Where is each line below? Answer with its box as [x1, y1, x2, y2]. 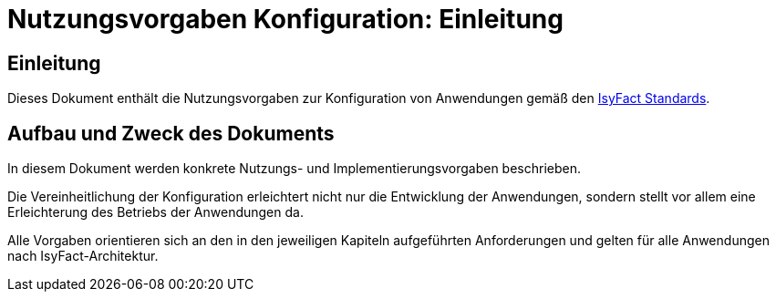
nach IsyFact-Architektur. [7, 248, 159, 264]
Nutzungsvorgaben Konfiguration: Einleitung [7, 4, 564, 35]
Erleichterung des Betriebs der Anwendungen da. [7, 204, 304, 221]
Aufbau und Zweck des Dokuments [7, 121, 335, 145]
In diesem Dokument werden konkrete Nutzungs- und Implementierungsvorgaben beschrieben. [7, 160, 582, 177]
